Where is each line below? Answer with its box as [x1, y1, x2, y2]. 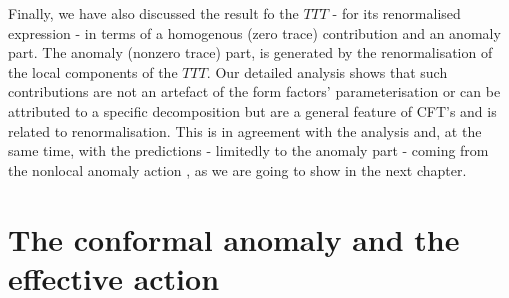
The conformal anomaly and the [8, 218, 460, 259]
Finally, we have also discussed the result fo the [8, 3, 299, 23]
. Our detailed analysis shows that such [206, 61, 448, 82]
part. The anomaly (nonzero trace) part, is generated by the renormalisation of [8, 42, 493, 63]
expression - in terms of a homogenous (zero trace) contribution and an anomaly [8, 22, 501, 43]
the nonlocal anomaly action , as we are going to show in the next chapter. [8, 159, 467, 180]
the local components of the [8, 61, 178, 82]
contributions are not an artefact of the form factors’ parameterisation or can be [8, 81, 501, 102]
